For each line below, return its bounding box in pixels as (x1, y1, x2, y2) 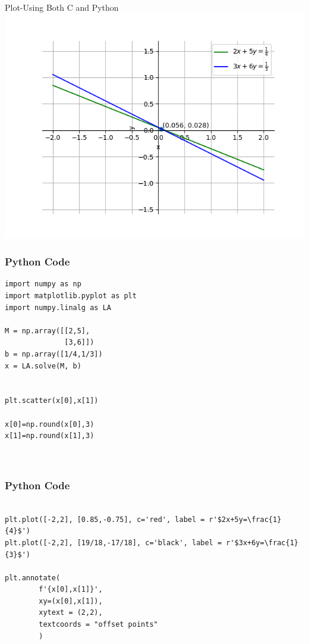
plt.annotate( (5, 573, 61, 582)
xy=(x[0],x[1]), (39, 596, 103, 605)
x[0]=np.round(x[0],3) (5, 420, 94, 429)
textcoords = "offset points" (39, 620, 158, 629)
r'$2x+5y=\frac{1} (209, 515, 282, 524)
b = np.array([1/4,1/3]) (5, 349, 103, 358)
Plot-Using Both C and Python (5, 1, 119, 13)
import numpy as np (5, 280, 81, 289)
